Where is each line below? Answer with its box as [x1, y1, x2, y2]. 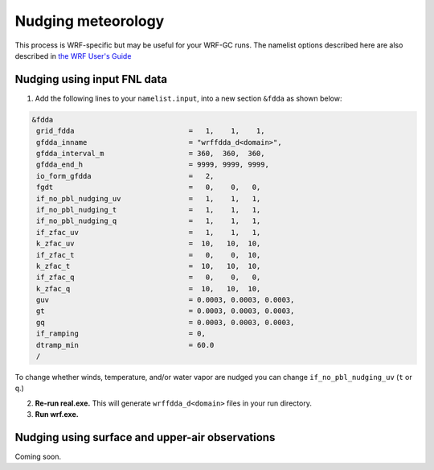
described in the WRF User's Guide [14, 51, 132, 60]
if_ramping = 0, [36, 329, 207, 338]
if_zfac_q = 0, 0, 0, [36, 273, 261, 282]
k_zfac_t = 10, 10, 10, [36, 262, 261, 270]
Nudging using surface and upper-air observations [14, 431, 276, 444]
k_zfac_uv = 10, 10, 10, [36, 239, 261, 249]
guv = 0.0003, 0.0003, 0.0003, [36, 295, 295, 305]
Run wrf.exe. [35, 410, 80, 419]
